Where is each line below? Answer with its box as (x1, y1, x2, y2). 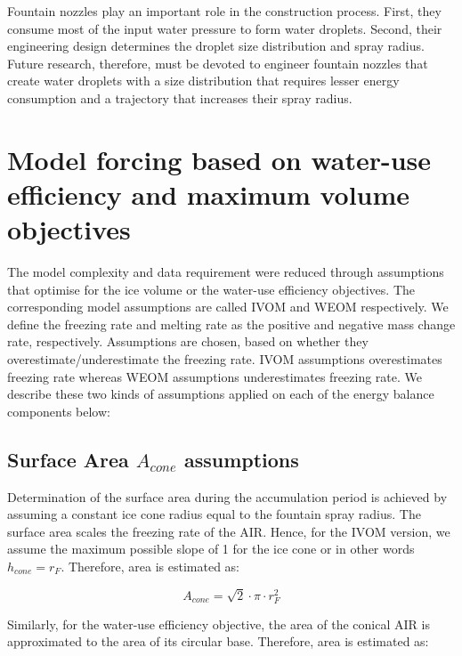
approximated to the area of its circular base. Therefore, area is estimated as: (7, 632, 429, 651)
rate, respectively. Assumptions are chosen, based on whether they (7, 332, 369, 351)
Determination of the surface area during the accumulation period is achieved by (7, 487, 448, 506)
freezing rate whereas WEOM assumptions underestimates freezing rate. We (7, 367, 422, 385)
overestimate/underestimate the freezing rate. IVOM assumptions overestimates (7, 350, 442, 368)
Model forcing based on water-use (7, 141, 432, 177)
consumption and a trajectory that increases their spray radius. (7, 88, 353, 107)
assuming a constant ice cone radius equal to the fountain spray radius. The (7, 505, 421, 523)
